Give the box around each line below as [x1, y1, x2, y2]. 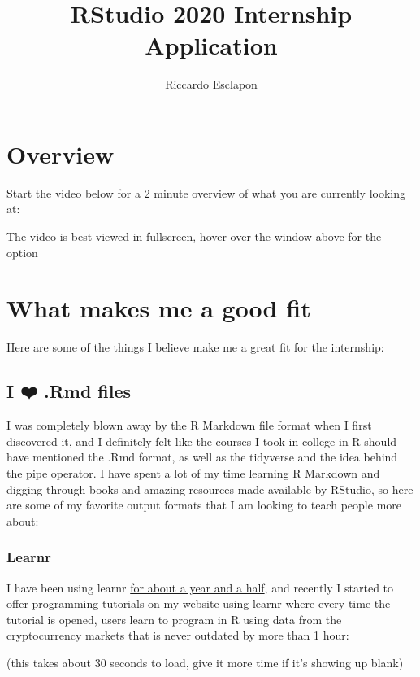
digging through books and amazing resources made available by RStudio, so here [6, 480, 414, 497]
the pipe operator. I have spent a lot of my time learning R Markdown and [6, 464, 380, 481]
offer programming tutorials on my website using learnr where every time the [6, 595, 391, 612]
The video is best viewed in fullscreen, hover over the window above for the [6, 228, 382, 245]
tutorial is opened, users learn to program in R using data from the [6, 610, 342, 627]
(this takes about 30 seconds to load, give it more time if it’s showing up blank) [6, 653, 404, 670]
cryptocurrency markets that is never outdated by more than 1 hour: [6, 627, 349, 644]
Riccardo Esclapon [165, 76, 258, 93]
